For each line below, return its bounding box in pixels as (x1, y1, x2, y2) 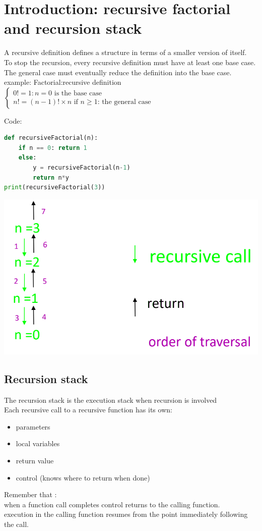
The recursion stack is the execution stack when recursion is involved (4, 394, 217, 405)
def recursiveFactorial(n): (4, 134, 98, 142)
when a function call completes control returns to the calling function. (4, 499, 220, 509)
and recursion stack (4, 18, 142, 38)
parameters (16, 421, 50, 432)
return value (16, 455, 54, 466)
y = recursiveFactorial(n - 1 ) (33, 164, 130, 172)
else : (18, 154, 37, 162)
